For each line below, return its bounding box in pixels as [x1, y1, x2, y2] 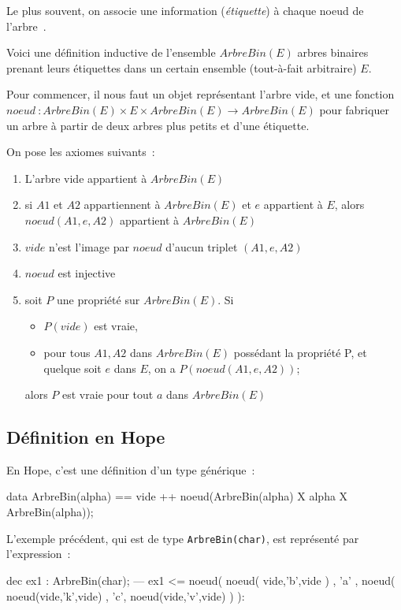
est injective [58, 265, 116, 281]
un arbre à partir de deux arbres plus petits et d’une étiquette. [6, 117, 310, 133]
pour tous [43, 344, 91, 360]
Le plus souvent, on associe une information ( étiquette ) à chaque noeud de [6, 2, 364, 18]
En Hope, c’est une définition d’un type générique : [6, 461, 255, 478]
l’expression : [6, 545, 71, 562]
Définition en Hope [6, 425, 165, 449]
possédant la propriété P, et [233, 344, 367, 360]
